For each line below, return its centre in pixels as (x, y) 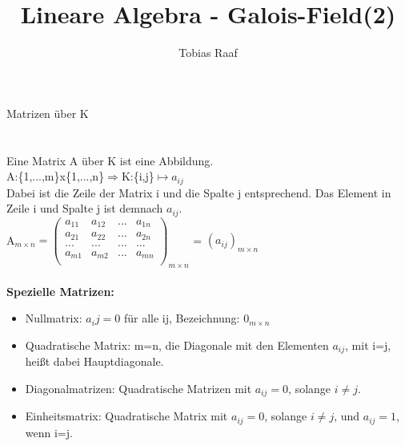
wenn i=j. (49, 432)
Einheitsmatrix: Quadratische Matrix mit (126, 416)
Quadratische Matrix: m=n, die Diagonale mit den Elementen (177, 345)
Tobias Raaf (208, 53)
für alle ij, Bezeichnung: (182, 318)
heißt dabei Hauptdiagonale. (94, 361)
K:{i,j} (138, 176)
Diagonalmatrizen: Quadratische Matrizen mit (138, 388)
